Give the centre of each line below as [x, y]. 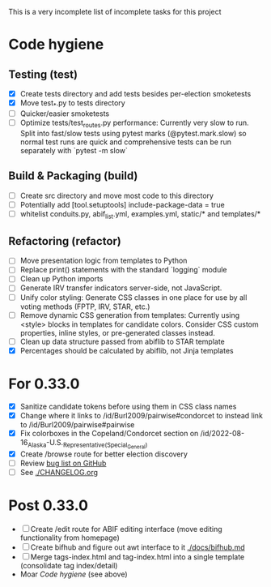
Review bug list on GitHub [63, 463]
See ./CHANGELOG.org [59, 473]
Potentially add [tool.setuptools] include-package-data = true [122, 204]
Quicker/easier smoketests [65, 114]
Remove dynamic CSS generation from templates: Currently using [130, 315]
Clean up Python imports [61, 279]
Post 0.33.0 [49, 506]
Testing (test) [43, 74]
